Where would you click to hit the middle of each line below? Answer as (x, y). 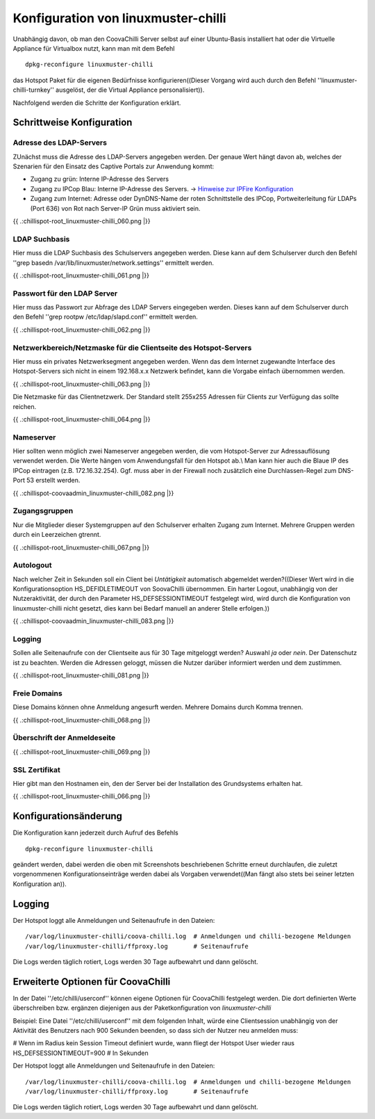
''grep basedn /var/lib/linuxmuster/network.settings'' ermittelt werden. (114, 263)
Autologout (32, 565)
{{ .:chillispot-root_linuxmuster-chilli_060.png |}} (82, 221)
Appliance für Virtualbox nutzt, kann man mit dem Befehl (94, 48)
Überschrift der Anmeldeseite (64, 738)
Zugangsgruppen (43, 511)
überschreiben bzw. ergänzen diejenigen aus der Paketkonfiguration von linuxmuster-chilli (142, 1008)
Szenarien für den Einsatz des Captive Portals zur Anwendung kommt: (114, 166)
